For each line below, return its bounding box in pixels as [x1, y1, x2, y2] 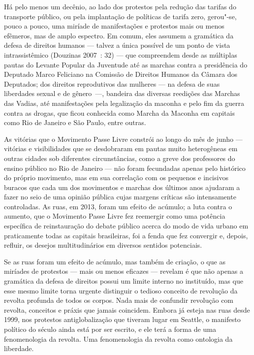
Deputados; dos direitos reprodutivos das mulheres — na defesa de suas [4, 78, 220, 89]
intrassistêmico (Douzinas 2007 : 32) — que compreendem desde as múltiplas [4, 49, 237, 60]
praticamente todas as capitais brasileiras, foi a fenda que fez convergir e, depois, [4, 230, 248, 240]
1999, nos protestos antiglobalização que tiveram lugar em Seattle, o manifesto [4, 314, 241, 324]
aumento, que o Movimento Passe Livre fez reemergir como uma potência [4, 211, 225, 221]
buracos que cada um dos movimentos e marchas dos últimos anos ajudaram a [4, 182, 240, 192]
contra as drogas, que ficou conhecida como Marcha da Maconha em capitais [4, 107, 235, 118]
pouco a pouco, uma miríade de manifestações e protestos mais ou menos [4, 21, 224, 31]
